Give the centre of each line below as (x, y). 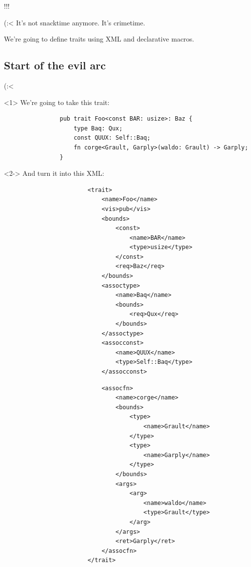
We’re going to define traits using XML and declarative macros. (99, 39)
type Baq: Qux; (98, 128)
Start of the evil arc (55, 65)
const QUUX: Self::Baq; (112, 138)
